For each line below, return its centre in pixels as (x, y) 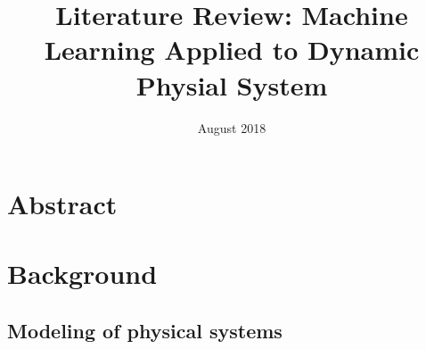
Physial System (232, 84)
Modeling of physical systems (145, 331)
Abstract (62, 204)
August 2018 (232, 127)
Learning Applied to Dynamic (232, 50)
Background (82, 274)
